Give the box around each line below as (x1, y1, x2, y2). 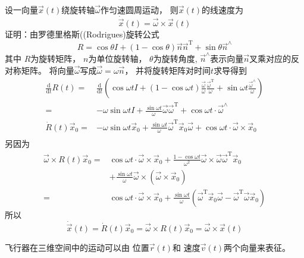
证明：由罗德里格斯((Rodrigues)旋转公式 (5, 28, 159, 40)
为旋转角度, (153, 52, 198, 65)
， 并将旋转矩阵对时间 (124, 64, 211, 76)
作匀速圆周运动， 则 (101, 4, 178, 15)
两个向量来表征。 (223, 241, 290, 253)
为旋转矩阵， (30, 52, 81, 65)
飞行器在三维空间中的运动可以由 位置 (5, 241, 149, 253)
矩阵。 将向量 (21, 64, 74, 76)
